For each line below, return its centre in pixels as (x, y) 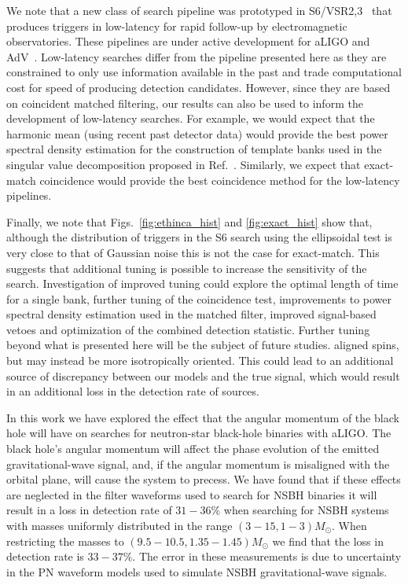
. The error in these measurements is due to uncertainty (267, 556)
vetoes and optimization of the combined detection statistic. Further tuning (188, 329)
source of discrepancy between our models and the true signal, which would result (203, 375)
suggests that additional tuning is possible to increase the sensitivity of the (187, 268)
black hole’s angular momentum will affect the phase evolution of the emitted (193, 449)
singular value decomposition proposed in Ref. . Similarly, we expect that (184, 164)
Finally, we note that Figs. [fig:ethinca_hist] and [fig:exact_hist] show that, (189, 221)
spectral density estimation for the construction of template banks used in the (194, 149)
